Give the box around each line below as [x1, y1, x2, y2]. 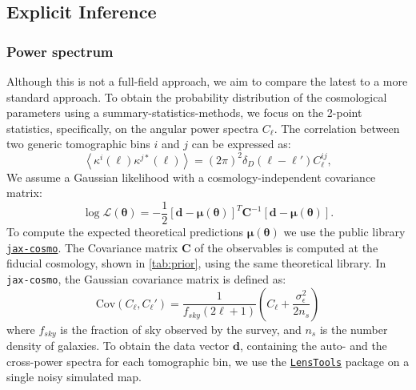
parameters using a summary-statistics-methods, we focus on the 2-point [6, 104, 362, 121]
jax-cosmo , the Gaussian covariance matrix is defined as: [6, 270, 286, 287]
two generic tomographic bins [6, 135, 150, 152]
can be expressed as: [191, 135, 291, 152]
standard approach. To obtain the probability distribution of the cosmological [6, 88, 387, 105]
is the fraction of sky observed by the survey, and [60, 320, 302, 337]
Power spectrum [6, 41, 114, 61]
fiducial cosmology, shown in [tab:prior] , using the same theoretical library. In [6, 255, 386, 271]
